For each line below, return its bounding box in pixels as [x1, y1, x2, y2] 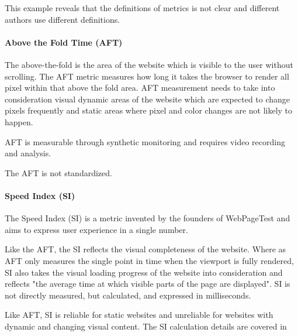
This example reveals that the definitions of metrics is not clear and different [5, 2, 280, 13]
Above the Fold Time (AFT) [5, 36, 123, 48]
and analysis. [5, 147, 51, 159]
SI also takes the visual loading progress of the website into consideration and [5, 266, 283, 278]
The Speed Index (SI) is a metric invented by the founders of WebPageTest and [5, 212, 290, 224]
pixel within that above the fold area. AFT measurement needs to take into [5, 81, 275, 94]
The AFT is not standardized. [5, 166, 112, 179]
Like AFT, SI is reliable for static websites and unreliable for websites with [5, 308, 273, 321]
